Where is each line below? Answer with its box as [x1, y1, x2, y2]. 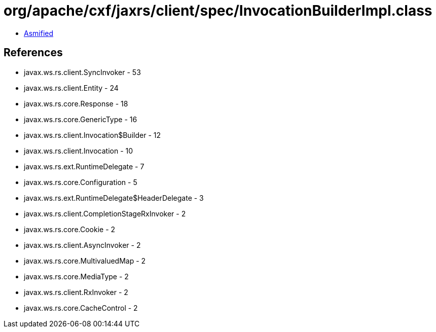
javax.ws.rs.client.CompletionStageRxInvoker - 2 [24, 209, 186, 218]
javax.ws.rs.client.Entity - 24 [24, 83, 119, 92]
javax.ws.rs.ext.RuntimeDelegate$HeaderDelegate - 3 [24, 193, 204, 202]
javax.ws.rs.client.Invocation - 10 [24, 146, 133, 155]
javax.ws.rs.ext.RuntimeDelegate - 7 [24, 162, 144, 171]
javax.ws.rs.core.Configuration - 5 [24, 177, 137, 187]
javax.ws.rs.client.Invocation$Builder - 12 [24, 130, 161, 139]
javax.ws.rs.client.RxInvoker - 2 [24, 287, 128, 297]
